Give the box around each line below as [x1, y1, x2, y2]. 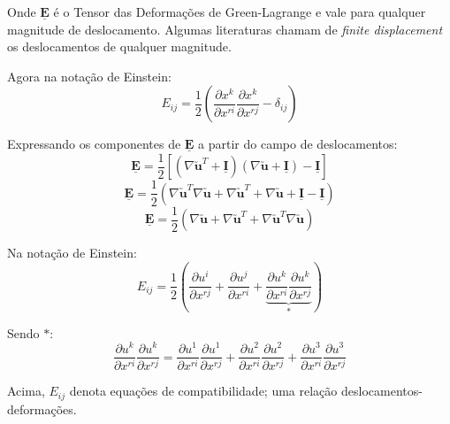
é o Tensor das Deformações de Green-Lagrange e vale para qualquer [53, 3, 426, 20]
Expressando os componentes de [7, 135, 181, 153]
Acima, [7, 382, 45, 400]
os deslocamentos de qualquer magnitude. [7, 37, 232, 56]
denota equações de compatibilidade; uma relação [69, 382, 338, 400]
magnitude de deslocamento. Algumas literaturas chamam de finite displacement [7, 19, 443, 38]
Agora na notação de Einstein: [7, 66, 172, 85]
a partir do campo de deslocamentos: [198, 135, 398, 153]
